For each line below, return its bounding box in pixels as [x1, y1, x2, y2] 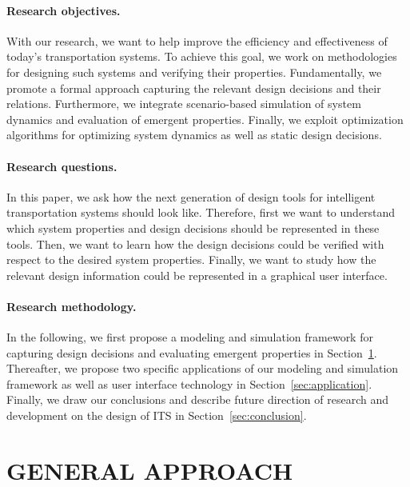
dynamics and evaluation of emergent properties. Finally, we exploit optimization [6, 110, 404, 127]
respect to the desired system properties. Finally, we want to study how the [6, 251, 376, 268]
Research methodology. [6, 297, 137, 314]
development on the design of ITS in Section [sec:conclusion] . [6, 407, 307, 424]
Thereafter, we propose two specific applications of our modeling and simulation [6, 360, 399, 377]
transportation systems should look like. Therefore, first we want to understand [6, 204, 396, 221]
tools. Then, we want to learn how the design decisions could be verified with [6, 235, 384, 252]
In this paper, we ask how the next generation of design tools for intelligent [6, 188, 376, 205]
